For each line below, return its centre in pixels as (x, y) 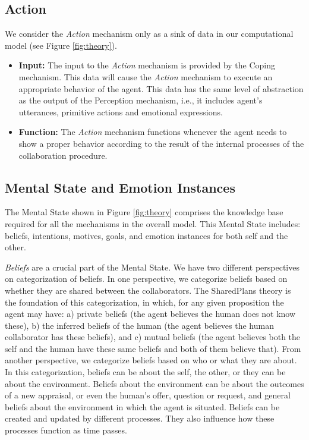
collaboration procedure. (63, 155)
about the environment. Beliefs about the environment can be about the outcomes (154, 383)
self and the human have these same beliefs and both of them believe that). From (153, 348)
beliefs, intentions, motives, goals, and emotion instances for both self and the (146, 235)
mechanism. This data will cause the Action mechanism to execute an (146, 76)
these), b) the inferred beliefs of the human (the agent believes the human (139, 325)
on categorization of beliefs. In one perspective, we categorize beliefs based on (146, 279)
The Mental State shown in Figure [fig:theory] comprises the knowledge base (144, 212)
